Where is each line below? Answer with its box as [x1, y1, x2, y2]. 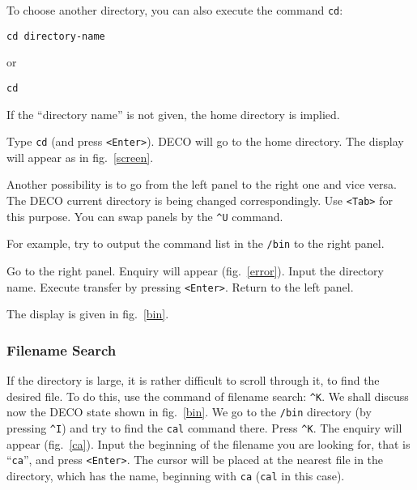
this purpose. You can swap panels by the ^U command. [6, 207, 283, 224]
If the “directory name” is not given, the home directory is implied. [6, 105, 340, 122]
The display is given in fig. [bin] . [6, 305, 169, 322]
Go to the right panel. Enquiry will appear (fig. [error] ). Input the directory [6, 262, 384, 279]
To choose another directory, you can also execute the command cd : [6, 2, 343, 18]
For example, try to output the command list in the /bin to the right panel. [6, 235, 385, 252]
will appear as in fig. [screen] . [6, 148, 154, 165]
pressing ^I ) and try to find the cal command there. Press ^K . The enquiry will [6, 419, 402, 436]
